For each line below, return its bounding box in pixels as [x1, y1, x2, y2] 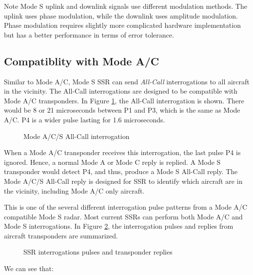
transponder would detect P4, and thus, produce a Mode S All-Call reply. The [4, 166, 238, 177]
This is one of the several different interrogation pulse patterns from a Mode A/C [4, 202, 248, 212]
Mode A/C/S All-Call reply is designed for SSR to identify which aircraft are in [4, 176, 243, 186]
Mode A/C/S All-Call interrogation [23, 131, 130, 141]
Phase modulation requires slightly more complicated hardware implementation [4, 20, 241, 30]
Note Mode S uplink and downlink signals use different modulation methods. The [4, 1, 247, 11]
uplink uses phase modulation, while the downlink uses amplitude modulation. [4, 10, 238, 20]
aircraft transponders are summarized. [4, 230, 118, 240]
